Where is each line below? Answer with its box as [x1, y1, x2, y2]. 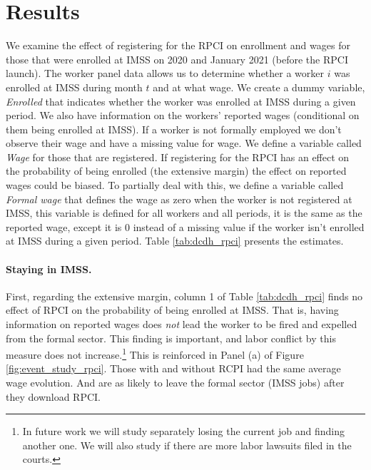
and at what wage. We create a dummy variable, [153, 79, 365, 94]
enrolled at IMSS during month [6, 79, 143, 94]
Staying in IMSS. [6, 261, 92, 276]
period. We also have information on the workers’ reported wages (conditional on [6, 108, 360, 123]
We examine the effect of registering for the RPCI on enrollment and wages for [6, 38, 350, 53]
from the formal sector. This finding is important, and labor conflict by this [6, 330, 336, 345]
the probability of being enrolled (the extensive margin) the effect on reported [6, 163, 347, 178]
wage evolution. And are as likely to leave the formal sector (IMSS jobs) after [6, 375, 345, 390]
